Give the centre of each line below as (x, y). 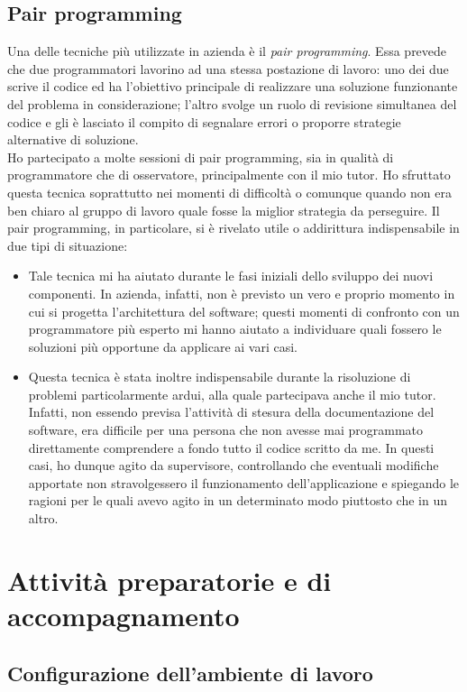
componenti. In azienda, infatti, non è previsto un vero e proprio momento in (242, 293)
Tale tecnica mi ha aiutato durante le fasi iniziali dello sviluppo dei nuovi (231, 276)
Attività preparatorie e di (169, 580)
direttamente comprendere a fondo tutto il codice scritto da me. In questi (231, 447)
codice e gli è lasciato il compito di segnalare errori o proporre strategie (204, 121)
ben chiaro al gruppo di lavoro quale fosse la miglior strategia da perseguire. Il (224, 210)
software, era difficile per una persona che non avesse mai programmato (226, 430)
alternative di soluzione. (73, 139)
